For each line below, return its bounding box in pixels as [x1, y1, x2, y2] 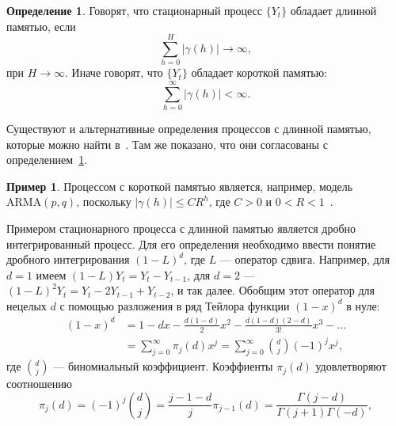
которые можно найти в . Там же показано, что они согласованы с [6, 135, 328, 152]
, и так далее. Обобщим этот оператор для [170, 282, 375, 299]
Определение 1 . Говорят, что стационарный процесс [6, 2, 263, 18]
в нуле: [346, 297, 380, 314]
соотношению [6, 375, 73, 392]
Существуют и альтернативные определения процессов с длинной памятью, [6, 120, 371, 137]
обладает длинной [290, 2, 377, 18]
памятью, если [6, 17, 76, 34]
